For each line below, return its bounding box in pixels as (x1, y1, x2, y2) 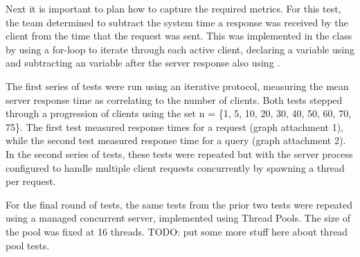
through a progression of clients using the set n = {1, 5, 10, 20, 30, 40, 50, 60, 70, (6, 106, 352, 121)
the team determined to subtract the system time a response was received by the (6, 15, 348, 29)
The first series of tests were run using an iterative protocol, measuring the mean (6, 78, 349, 93)
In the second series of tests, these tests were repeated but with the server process (6, 146, 353, 161)
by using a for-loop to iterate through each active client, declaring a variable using (6, 42, 354, 56)
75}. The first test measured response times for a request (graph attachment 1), (6, 119, 343, 134)
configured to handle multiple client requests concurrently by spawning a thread (6, 160, 345, 175)
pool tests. (6, 238, 50, 252)
